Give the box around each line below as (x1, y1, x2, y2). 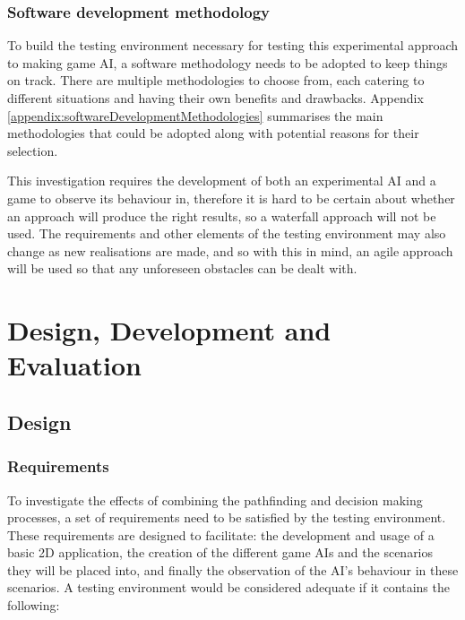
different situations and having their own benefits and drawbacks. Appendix (7, 89, 424, 107)
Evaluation (7, 347, 142, 383)
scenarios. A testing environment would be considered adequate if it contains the (7, 578, 450, 597)
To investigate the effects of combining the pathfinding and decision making (7, 490, 423, 509)
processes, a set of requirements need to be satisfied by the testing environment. (7, 508, 446, 527)
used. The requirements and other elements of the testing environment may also (7, 224, 446, 243)
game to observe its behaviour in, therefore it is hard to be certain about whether (7, 188, 455, 207)
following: (7, 596, 60, 615)
